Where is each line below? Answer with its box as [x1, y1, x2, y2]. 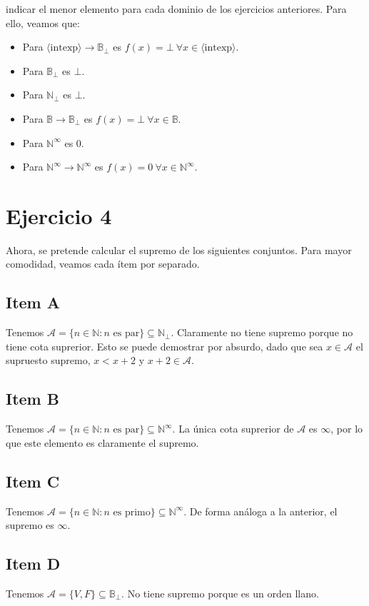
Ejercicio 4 [6, 201, 112, 230]
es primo [113, 507, 151, 517]
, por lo [330, 421, 363, 436]
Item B [6, 388, 59, 410]
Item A [6, 291, 61, 313]
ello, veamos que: [6, 15, 80, 30]
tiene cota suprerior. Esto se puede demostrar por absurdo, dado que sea [6, 338, 323, 353]
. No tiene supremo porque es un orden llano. [121, 586, 319, 601]
